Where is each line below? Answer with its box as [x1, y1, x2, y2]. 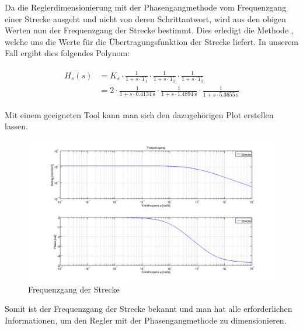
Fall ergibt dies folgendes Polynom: [5, 47, 130, 59]
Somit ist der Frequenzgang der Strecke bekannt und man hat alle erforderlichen [5, 302, 292, 315]
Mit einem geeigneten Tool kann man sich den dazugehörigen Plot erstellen [5, 108, 274, 121]
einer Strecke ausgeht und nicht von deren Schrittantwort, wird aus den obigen [5, 12, 286, 25]
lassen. [5, 120, 28, 132]
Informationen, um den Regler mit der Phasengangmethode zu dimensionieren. [5, 314, 287, 326]
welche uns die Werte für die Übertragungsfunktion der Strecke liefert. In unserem [5, 35, 299, 47]
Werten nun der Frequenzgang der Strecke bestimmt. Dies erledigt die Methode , [5, 24, 294, 36]
